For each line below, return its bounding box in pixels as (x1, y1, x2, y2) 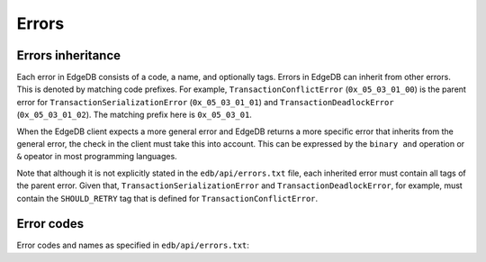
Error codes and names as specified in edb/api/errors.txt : (16, 239, 249, 251)
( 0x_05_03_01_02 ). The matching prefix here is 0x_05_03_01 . (16, 109, 252, 121)
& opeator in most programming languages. (16, 151, 177, 162)
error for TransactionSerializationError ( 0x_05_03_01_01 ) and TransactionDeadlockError (16, 96, 395, 107)
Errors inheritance (16, 48, 121, 63)
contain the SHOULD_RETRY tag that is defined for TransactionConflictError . (16, 193, 319, 203)
